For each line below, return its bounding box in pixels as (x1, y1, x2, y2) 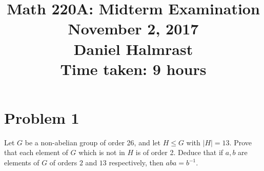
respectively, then (109, 157, 164, 168)
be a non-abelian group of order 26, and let (25, 137, 160, 147)
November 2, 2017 (68, 18, 199, 39)
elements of (4, 157, 39, 168)
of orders (49, 157, 77, 168)
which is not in (78, 147, 125, 158)
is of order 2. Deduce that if (135, 147, 224, 158)
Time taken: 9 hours (60, 58, 207, 79)
